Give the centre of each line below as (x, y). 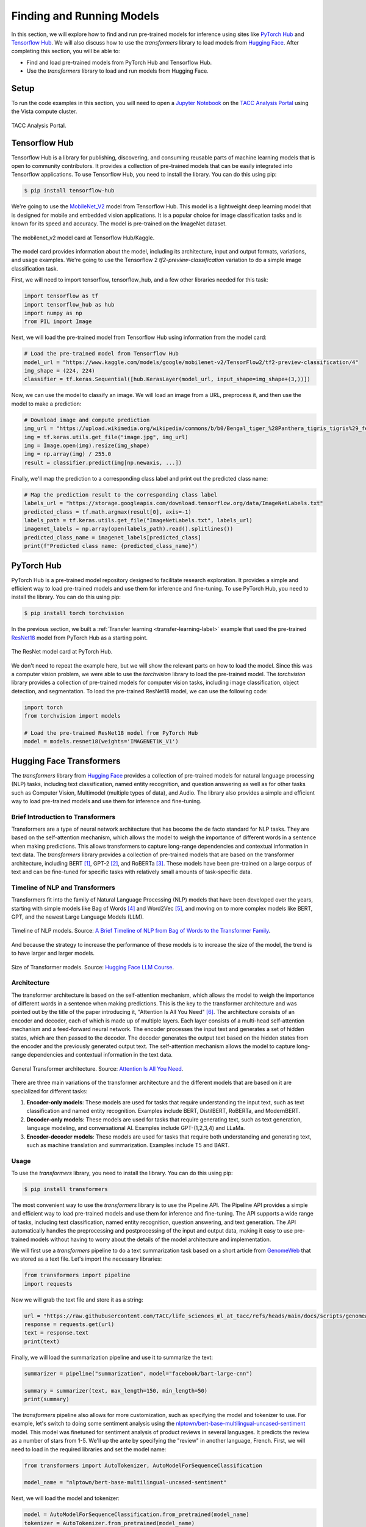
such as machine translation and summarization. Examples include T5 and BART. (128, 1145)
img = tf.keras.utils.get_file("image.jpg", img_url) (106, 437)
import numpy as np (53, 313)
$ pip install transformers (66, 1189)
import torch (44, 707)
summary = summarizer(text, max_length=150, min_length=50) (116, 1390)
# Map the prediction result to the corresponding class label (121, 494)
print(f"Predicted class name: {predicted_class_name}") (111, 546)
